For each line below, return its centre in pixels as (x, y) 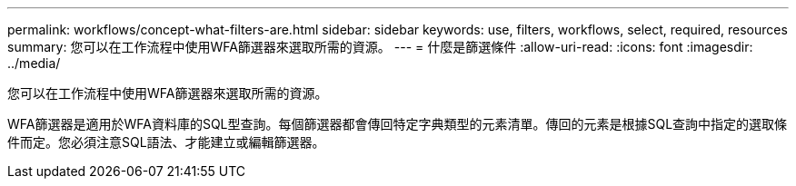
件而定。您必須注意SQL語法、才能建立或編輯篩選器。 (166, 142)
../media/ (34, 63)
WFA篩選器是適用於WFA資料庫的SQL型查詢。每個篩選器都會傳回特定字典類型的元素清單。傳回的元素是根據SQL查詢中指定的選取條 (398, 124)
